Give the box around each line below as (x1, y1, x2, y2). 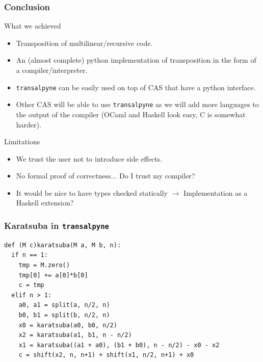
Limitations (4, 136, 40, 147)
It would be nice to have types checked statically (16, 187, 168, 198)
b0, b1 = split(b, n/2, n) (18, 312, 110, 319)
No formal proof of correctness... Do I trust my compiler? (16, 170, 195, 181)
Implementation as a (183, 187, 248, 198)
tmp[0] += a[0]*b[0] (18, 271, 88, 279)
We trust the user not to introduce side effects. (16, 153, 163, 164)
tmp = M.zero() (18, 262, 70, 269)
